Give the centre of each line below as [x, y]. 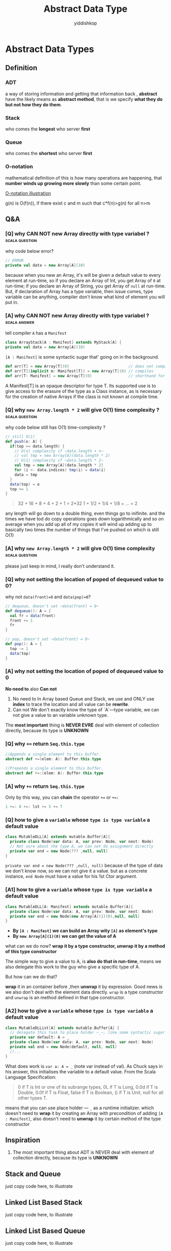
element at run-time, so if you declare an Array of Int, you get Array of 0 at [83, 280]
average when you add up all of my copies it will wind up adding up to [78, 524]
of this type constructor [31, 952]
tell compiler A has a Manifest [36, 333]
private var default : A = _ [40, 1037]
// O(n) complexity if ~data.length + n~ [59, 451]
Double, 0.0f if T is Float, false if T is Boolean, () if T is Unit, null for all [91, 1092]
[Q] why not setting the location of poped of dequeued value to [84, 579]
